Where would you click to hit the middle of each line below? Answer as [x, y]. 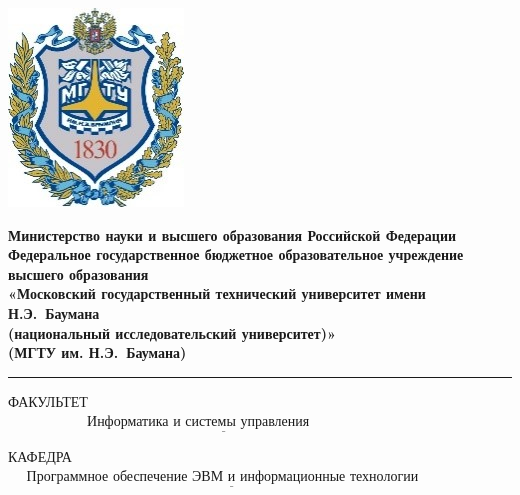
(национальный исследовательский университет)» [172, 332]
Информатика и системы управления [198, 422]
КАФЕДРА [40, 455]
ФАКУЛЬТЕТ [48, 400]
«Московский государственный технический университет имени [217, 293]
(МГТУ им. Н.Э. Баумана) [97, 352]
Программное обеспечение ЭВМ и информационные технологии [222, 477]
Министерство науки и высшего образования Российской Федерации [232, 234]
